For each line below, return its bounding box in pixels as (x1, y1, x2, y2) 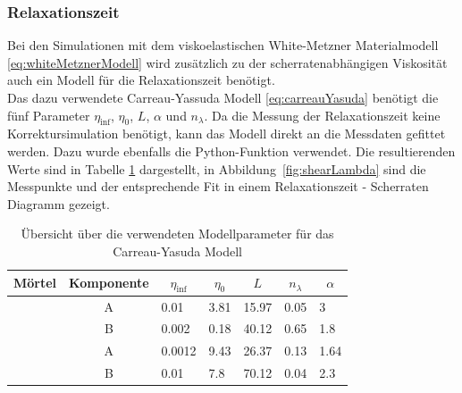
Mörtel (13, 273, 57, 292)
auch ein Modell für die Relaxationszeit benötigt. (7, 71, 275, 89)
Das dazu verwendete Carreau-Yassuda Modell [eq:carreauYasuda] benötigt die (7, 88, 439, 106)
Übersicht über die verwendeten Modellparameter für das (21, 224, 334, 243)
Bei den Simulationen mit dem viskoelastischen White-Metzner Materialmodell (7, 36, 439, 54)
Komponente (69, 273, 149, 292)
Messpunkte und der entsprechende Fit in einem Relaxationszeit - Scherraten (7, 177, 429, 196)
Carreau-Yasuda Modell (113, 241, 242, 260)
